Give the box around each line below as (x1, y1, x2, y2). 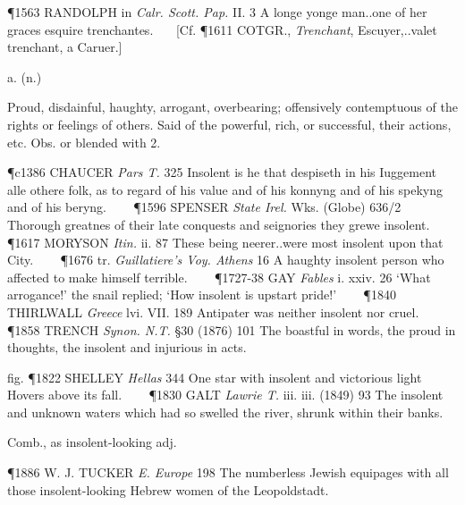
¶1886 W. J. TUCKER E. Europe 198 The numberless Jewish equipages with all (7, 463, 449, 482)
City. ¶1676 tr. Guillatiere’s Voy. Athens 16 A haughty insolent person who (7, 250, 444, 269)
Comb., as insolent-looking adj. (7, 433, 177, 451)
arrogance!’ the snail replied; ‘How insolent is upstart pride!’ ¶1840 (7, 285, 396, 304)
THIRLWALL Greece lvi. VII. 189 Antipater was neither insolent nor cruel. (7, 302, 419, 321)
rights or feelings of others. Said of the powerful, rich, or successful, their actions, (7, 114, 452, 133)
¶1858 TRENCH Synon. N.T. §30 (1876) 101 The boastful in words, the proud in (7, 320, 456, 339)
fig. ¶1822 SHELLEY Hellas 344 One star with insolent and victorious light (7, 367, 422, 386)
